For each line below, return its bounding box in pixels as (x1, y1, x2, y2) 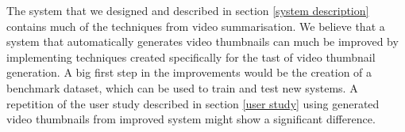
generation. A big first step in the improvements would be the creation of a (6, 64, 372, 81)
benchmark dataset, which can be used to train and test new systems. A (6, 79, 358, 96)
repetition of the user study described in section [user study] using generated (6, 95, 380, 111)
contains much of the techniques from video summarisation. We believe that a (6, 17, 385, 34)
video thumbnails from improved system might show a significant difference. (6, 111, 376, 127)
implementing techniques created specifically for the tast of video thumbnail (6, 48, 376, 65)
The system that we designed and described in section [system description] (6, 2, 369, 18)
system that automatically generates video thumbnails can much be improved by (6, 33, 399, 50)
